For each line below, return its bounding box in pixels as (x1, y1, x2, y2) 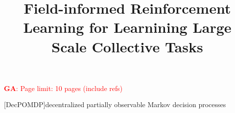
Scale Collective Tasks (51, 36, 203, 56)
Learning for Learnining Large (23, 17, 232, 37)
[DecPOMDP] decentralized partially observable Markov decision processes (4, 99, 226, 110)
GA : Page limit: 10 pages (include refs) (4, 83, 123, 93)
